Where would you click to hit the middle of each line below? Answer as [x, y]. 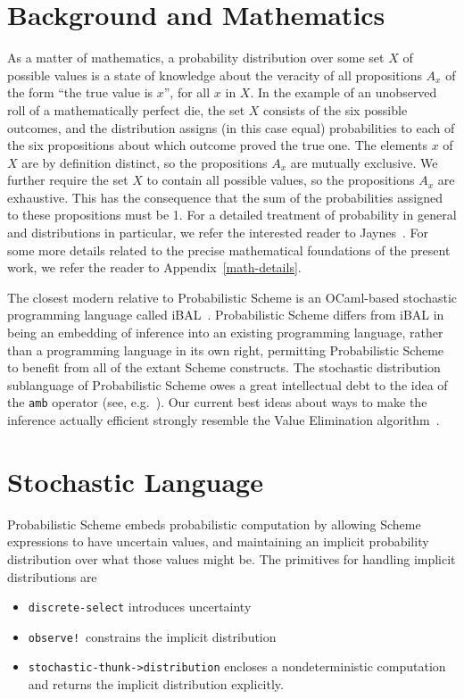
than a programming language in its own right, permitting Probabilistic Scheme [226, 349]
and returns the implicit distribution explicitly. [156, 684]
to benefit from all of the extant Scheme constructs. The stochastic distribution [224, 367]
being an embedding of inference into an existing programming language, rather [225, 333]
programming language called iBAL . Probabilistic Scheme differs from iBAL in [226, 315]
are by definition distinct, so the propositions [145, 162]
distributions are [52, 576]
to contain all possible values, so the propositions [281, 180]
